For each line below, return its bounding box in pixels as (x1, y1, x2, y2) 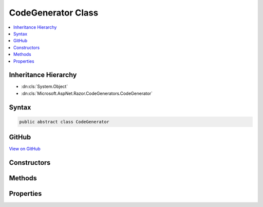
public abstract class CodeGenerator (19, 119, 110, 124)
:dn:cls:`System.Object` (21, 84, 68, 89)
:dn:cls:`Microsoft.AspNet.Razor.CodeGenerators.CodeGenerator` (21, 90, 153, 96)
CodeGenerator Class (9, 7, 98, 18)
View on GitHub (9, 146, 41, 152)
